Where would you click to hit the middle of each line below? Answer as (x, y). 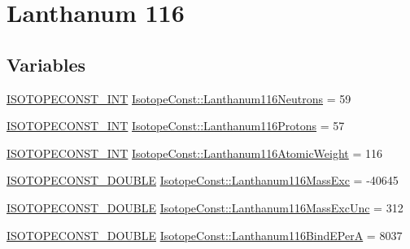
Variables (46, 64)
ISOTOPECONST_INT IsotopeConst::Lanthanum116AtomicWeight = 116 (195, 153)
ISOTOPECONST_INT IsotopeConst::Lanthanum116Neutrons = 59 (179, 98)
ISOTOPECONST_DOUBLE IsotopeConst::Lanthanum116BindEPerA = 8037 (205, 235)
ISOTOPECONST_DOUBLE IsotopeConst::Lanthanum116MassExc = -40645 (203, 180)
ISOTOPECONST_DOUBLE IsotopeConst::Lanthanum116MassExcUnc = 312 (205, 207)
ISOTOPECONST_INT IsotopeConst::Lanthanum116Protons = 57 (176, 126)
